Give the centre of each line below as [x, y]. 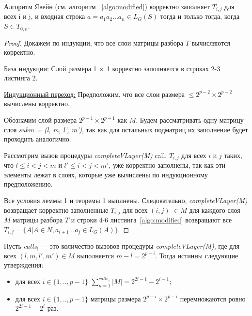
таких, [233, 155]
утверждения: [24, 265]
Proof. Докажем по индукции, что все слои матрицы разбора [94, 42]
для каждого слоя [215, 210]
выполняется [95, 255]
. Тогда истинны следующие [197, 255]
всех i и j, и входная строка [45, 16]
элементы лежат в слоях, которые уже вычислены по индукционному [106, 174]
